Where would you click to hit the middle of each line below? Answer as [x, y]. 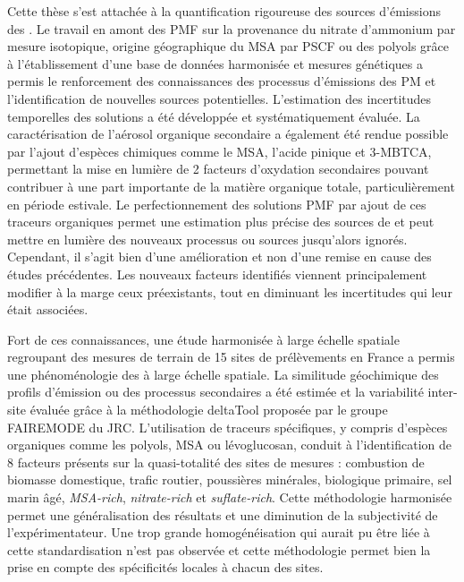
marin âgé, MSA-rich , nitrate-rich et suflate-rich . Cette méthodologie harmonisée [230, 497]
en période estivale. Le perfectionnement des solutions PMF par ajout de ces [217, 204]
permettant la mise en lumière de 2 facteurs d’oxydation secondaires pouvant [218, 169]
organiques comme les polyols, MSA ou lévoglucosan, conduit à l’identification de [229, 445]
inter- [443, 392]
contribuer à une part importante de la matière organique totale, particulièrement [231, 186]
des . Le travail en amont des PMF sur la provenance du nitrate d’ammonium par [232, 28]
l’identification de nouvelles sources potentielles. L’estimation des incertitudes [219, 98]
